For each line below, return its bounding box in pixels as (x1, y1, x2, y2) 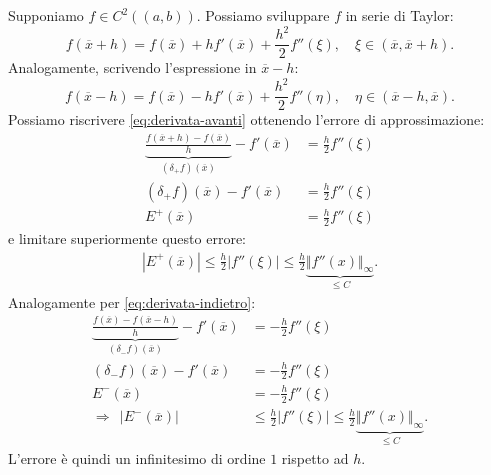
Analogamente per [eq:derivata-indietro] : (8, 291, 256, 312)
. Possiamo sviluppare (196, 5, 330, 25)
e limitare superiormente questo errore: (8, 227, 246, 248)
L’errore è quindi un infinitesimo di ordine (8, 447, 266, 468)
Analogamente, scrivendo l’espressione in (8, 57, 257, 78)
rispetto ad (281, 447, 349, 468)
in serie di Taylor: (345, 5, 454, 25)
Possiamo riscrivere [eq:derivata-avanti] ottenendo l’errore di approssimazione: (8, 109, 485, 130)
